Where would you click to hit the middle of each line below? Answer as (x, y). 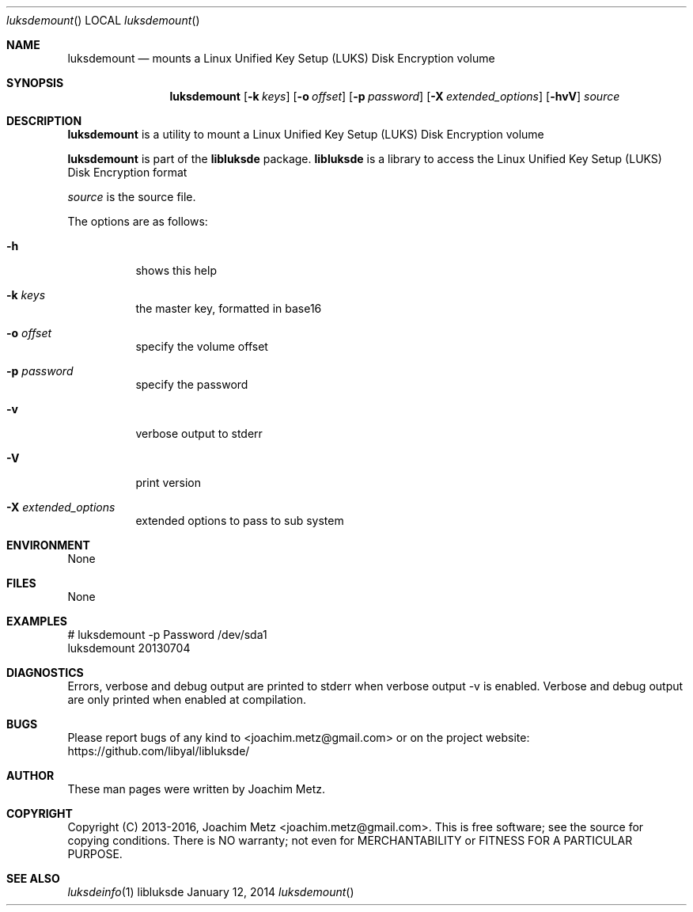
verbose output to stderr (199, 433)
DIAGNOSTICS (45, 673)
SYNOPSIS (35, 83)
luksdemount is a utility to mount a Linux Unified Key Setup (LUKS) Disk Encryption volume (306, 134)
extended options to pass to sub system (240, 521)
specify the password (192, 384)
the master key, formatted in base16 (229, 308)
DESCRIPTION (44, 121)
